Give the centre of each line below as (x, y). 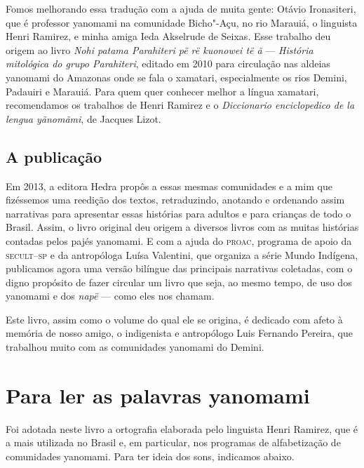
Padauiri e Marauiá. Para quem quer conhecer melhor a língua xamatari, (162, 91)
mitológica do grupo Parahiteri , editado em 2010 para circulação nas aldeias (168, 63)
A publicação (54, 156)
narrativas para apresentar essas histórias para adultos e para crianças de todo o (178, 213)
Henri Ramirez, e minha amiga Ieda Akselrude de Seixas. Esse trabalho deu (168, 36)
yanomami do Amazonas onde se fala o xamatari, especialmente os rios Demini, (176, 77)
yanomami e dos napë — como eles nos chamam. (110, 296)
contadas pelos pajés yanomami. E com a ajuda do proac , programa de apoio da (179, 240)
